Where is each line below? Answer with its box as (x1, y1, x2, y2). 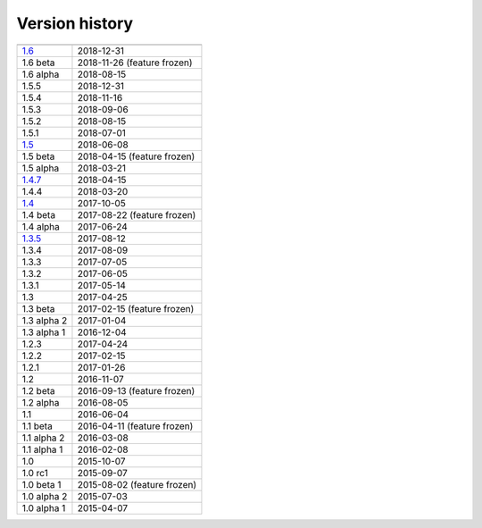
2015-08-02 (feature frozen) (77, 478, 197, 490)
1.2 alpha (21, 396, 60, 408)
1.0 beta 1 (21, 478, 62, 490)
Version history (16, 13, 134, 33)
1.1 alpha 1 (21, 443, 63, 456)
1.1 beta (21, 420, 53, 432)
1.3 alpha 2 (21, 314, 68, 326)
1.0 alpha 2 (21, 490, 68, 502)
